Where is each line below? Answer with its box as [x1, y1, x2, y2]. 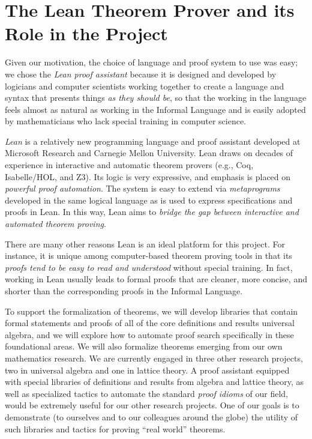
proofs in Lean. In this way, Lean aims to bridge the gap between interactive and [5, 205, 299, 218]
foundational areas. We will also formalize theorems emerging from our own [5, 340, 283, 353]
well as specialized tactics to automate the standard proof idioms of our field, [5, 387, 288, 399]
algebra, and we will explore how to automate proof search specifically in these [5, 328, 294, 341]
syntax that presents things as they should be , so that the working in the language [5, 91, 307, 104]
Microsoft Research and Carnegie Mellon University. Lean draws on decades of [5, 147, 293, 159]
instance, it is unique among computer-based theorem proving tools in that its [5, 249, 292, 262]
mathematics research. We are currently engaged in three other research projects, [5, 351, 303, 364]
